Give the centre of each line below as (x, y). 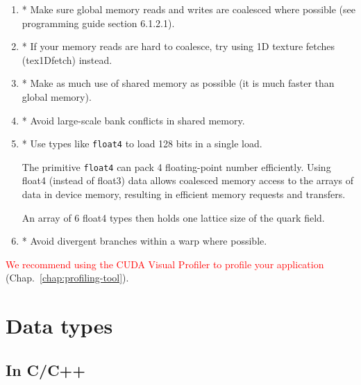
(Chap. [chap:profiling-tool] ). (67, 278)
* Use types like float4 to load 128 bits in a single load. (142, 144)
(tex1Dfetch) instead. (67, 59)
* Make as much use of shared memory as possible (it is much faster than (178, 83)
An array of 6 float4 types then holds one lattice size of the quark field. (173, 217)
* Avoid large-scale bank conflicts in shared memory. (133, 120)
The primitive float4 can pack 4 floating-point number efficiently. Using (176, 166)
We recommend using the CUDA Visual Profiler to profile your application (165, 264)
